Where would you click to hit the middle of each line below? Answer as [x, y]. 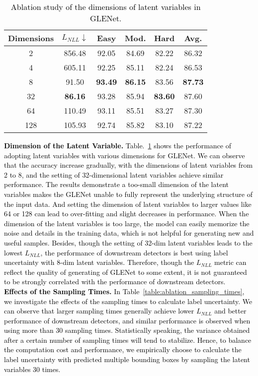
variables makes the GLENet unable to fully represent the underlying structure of [128, 194]
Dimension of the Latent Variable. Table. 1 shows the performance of [118, 145]
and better [230, 311]
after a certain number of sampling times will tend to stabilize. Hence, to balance [128, 340]
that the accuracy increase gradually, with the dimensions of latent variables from [129, 165]
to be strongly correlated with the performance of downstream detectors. [115, 282]
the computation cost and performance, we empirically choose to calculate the [123, 349]
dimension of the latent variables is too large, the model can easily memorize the [127, 223]
